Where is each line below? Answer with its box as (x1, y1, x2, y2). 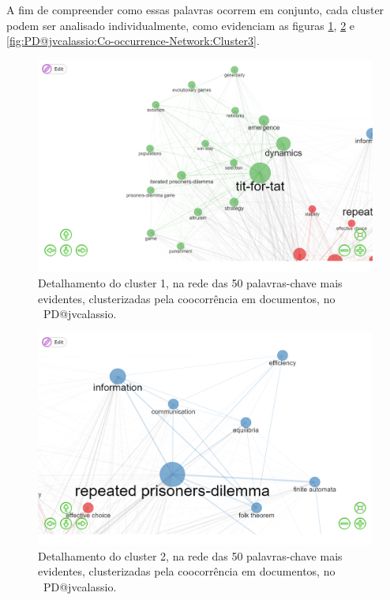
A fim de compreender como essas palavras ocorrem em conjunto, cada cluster (6, 2, 384, 17)
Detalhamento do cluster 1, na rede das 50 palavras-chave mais (38, 274, 343, 291)
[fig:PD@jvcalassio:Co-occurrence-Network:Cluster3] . (6, 32, 260, 49)
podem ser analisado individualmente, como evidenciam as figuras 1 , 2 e (6, 17, 355, 33)
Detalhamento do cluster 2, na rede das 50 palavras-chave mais (38, 547, 343, 564)
